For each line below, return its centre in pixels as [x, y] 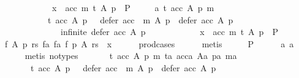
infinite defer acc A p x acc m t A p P [169, 32]
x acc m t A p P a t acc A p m [133, 7]
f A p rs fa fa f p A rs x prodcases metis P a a [149, 43]
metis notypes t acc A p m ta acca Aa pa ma [131, 56]
